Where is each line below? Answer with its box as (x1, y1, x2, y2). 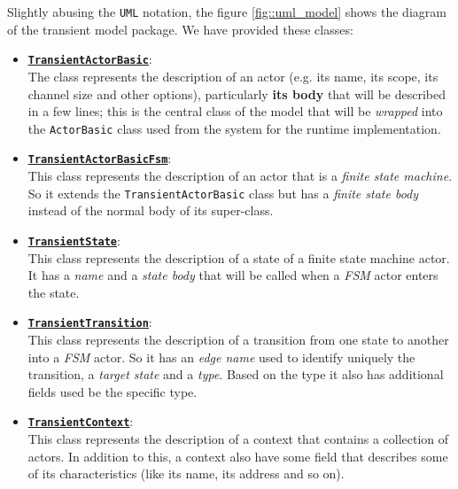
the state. (27, 283, 80, 301)
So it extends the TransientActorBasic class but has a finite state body (27, 183, 419, 202)
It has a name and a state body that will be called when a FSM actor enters (27, 266, 439, 284)
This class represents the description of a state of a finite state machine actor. (27, 248, 450, 267)
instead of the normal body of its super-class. (27, 201, 274, 220)
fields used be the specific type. (27, 382, 198, 400)
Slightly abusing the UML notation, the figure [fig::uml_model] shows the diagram (7, 3, 446, 20)
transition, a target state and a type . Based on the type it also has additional (27, 365, 444, 384)
